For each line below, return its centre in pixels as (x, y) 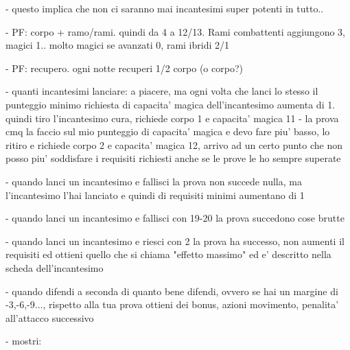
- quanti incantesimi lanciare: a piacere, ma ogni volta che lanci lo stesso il (162, 91)
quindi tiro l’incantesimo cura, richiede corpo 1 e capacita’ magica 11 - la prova (172, 118)
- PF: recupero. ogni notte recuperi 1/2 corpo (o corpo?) (124, 68)
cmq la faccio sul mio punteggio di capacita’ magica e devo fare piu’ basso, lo (168, 131)
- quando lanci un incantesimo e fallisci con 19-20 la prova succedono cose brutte (175, 218)
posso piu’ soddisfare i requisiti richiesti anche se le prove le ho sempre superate (173, 158)
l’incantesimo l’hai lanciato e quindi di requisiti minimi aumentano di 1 (155, 195)
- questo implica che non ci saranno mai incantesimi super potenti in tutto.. (165, 8)
